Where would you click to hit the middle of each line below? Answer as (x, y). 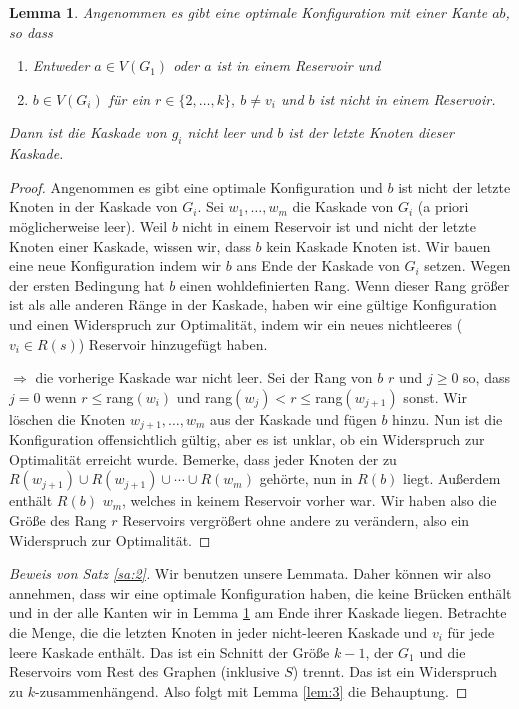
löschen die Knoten (67, 418)
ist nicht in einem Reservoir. (407, 98)
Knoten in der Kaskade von (93, 206)
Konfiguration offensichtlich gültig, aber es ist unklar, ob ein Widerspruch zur (247, 439)
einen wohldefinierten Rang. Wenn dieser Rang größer (344, 284)
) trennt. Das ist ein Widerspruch (395, 671)
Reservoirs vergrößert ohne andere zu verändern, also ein (296, 519)
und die (442, 651)
